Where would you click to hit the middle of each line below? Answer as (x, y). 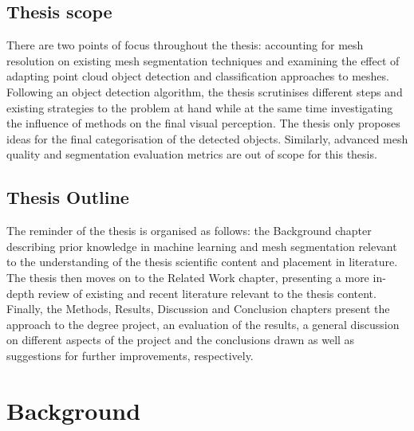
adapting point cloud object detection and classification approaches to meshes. (198, 76)
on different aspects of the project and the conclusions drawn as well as (181, 340)
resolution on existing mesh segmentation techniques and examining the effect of (203, 60)
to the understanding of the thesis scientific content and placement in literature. (202, 262)
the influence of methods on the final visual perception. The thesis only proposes (203, 123)
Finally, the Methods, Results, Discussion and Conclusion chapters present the (198, 309)
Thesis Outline (68, 197)
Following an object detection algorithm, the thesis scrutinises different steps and (205, 91)
